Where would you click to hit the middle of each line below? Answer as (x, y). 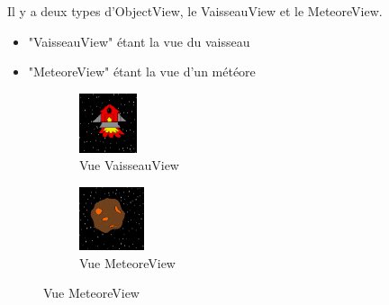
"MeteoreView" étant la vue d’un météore (142, 72)
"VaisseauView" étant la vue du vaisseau (139, 41)
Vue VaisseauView (129, 165)
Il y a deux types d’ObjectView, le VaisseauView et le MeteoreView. (195, 11)
